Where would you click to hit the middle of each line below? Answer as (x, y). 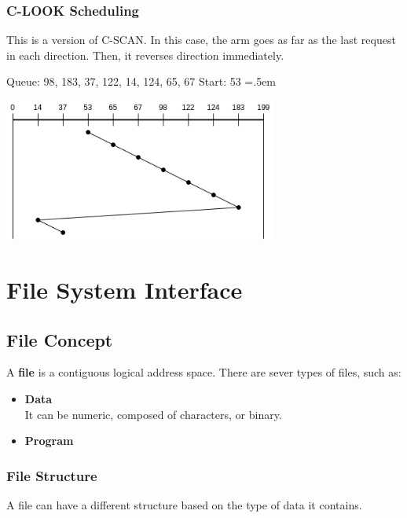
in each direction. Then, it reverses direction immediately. (145, 55)
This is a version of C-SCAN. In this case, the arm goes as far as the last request (201, 40)
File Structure (52, 475)
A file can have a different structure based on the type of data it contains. (184, 505)
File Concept (60, 339)
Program (49, 441)
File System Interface (125, 290)
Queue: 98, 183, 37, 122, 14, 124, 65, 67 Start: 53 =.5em (141, 81)
